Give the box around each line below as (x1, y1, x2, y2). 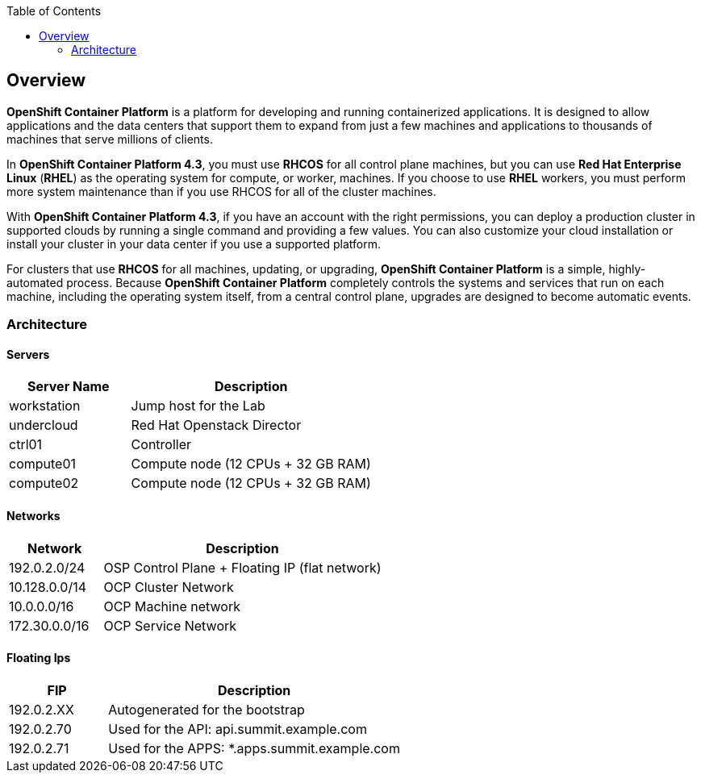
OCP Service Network (103, 617, 237, 634)
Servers (6, 347, 50, 361)
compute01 (9, 456, 77, 473)
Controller (131, 436, 192, 453)
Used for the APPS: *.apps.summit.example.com (108, 739, 400, 756)
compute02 (9, 475, 79, 492)
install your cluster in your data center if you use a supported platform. (6, 236, 381, 251)
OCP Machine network (103, 598, 240, 614)
